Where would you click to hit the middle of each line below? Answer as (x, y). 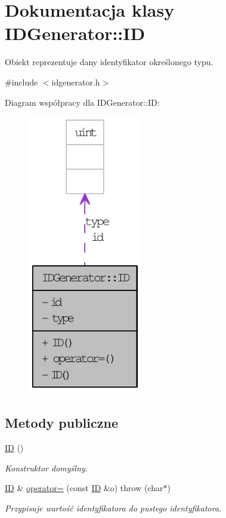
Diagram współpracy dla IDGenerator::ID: (82, 102)
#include (21, 82)
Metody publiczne (61, 423)
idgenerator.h (76, 82)
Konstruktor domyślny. (46, 468)
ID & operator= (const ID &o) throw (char (84, 488)
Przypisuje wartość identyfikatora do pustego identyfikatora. (113, 508)
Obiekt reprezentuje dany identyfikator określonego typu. (109, 62)
